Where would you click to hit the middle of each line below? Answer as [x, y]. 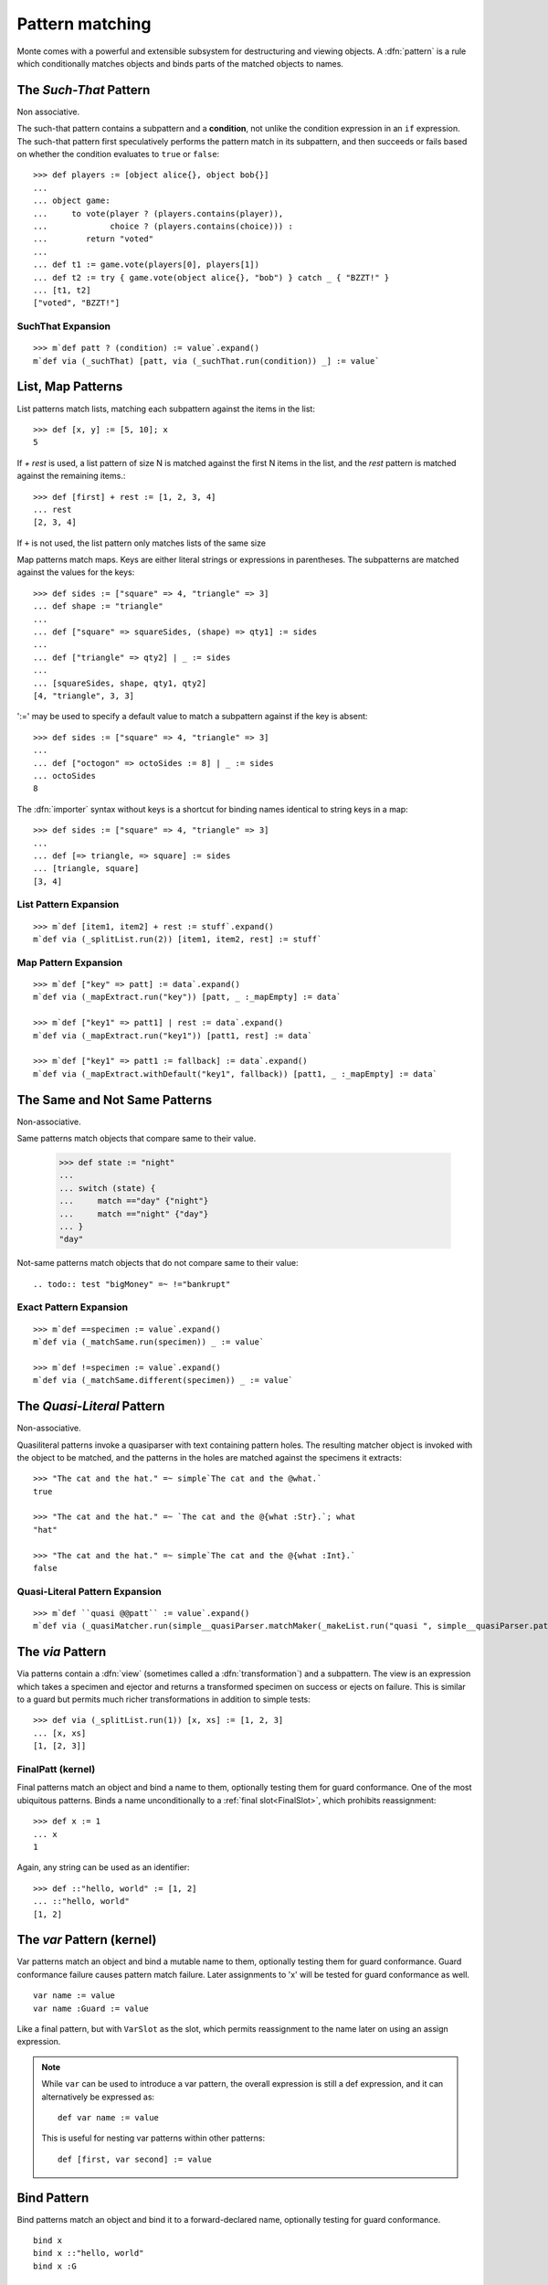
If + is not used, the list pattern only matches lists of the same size [142, 543]
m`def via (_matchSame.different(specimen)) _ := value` [163, 1381]
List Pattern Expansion [68, 905]
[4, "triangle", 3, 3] [84, 696]
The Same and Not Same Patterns [115, 1100]
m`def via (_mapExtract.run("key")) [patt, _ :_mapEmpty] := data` [187, 997]
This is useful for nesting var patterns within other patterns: [153, 2138]
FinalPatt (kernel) [56, 1769]
